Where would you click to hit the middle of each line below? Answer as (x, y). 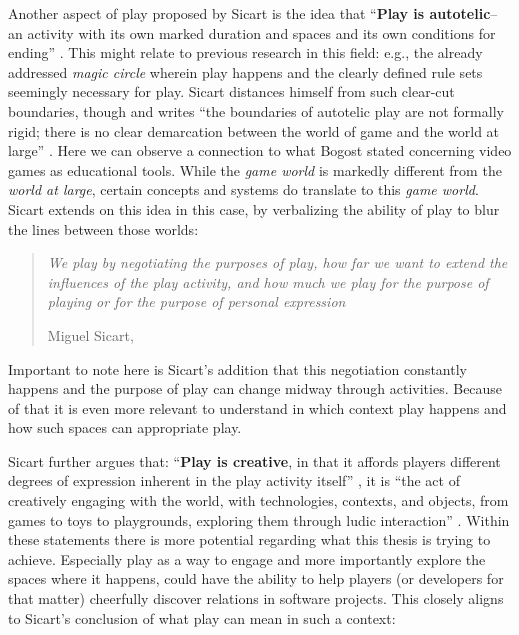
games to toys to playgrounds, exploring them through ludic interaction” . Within (259, 519)
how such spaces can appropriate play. (125, 427)
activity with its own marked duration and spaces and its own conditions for (261, 32)
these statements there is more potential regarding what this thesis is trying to (249, 539)
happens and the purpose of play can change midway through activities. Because (255, 388)
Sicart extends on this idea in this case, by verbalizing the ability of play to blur (254, 208)
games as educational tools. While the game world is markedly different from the (255, 169)
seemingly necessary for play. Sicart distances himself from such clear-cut (231, 91)
